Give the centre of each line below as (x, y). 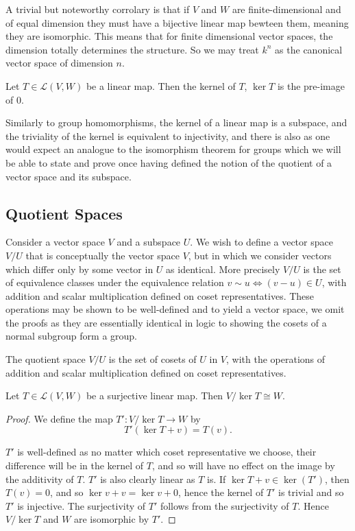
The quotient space (46, 359)
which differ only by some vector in (79, 269)
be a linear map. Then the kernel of (161, 85)
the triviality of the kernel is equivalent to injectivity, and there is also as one (168, 135)
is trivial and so (311, 492)
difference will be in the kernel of (75, 465)
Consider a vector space (55, 242)
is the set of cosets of (152, 359)
